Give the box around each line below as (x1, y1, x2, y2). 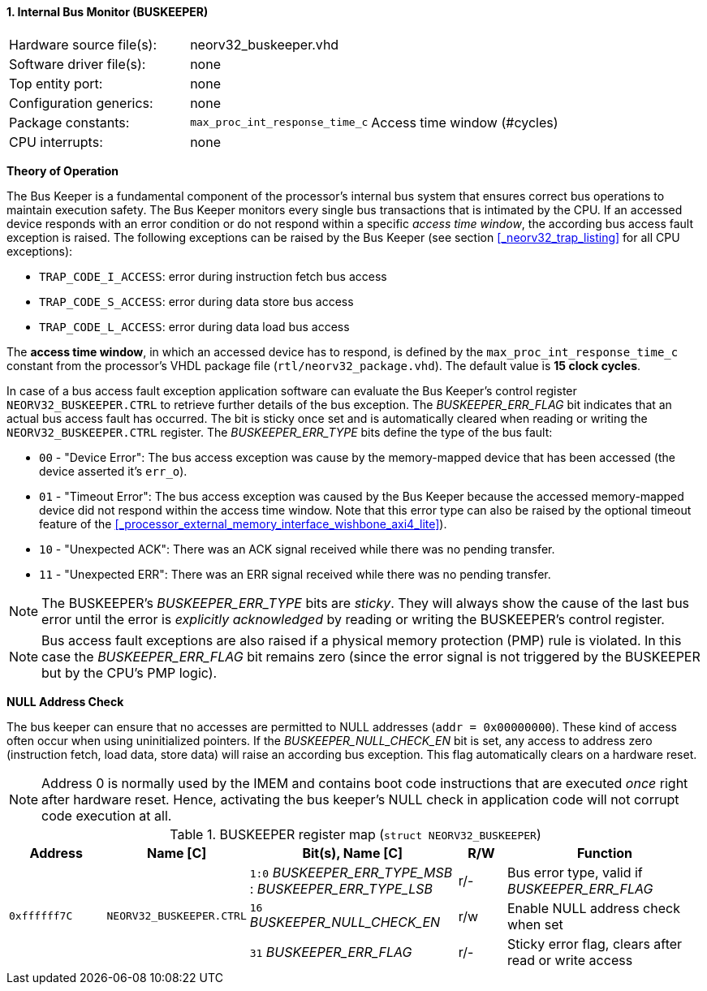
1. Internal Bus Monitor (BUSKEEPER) (6, 5, 209, 19)
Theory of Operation (6, 163, 119, 178)
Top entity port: (9, 75, 103, 92)
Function (576, 844, 633, 861)
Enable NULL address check (507, 899, 680, 916)
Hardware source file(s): (9, 36, 157, 53)
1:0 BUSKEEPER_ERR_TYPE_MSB (249, 864, 453, 881)
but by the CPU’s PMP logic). (41, 664, 218, 681)
